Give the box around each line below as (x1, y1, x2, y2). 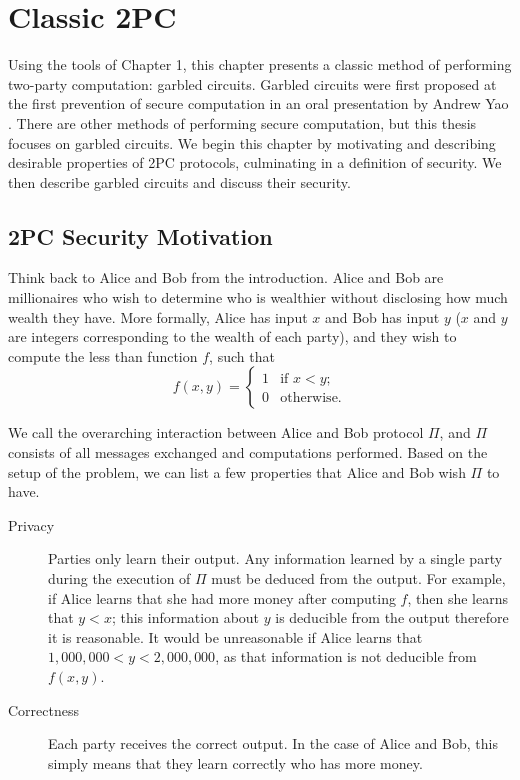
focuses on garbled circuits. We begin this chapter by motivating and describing (8, 132, 496, 153)
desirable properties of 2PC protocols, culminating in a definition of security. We (8, 152, 502, 173)
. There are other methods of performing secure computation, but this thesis (8, 112, 477, 133)
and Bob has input (324, 306, 440, 327)
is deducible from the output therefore (275, 607, 509, 628)
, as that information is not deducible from (215, 646, 477, 667)
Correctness (8, 699, 79, 720)
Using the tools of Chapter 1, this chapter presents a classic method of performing (8, 54, 512, 75)
